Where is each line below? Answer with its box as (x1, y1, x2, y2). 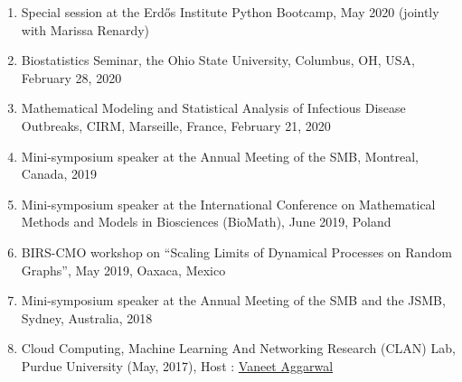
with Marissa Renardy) (21, 20, 150, 39)
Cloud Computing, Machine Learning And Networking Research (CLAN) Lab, (21, 339, 456, 358)
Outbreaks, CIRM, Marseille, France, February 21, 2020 (21, 116, 331, 135)
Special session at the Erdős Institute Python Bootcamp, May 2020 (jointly (21, 3, 439, 21)
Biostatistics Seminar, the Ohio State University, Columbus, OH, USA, (21, 51, 415, 70)
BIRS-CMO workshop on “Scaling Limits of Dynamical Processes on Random (21, 242, 452, 261)
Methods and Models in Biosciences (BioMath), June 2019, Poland (21, 212, 391, 231)
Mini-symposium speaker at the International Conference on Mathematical (21, 194, 436, 213)
